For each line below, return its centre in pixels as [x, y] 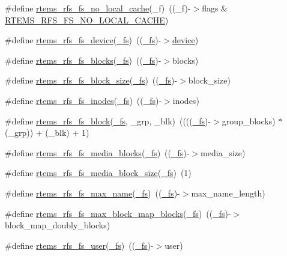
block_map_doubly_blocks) [58, 225]
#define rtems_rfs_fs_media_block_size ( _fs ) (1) [98, 173]
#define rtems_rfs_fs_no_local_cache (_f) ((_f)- [98, 8]
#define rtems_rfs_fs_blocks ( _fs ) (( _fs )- [83, 60]
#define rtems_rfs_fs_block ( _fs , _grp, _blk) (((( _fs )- [108, 120]
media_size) [223, 152]
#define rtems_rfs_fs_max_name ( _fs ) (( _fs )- [92, 193]
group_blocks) [249, 120]
